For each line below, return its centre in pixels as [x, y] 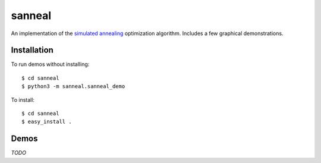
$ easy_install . [47, 122]
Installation [32, 50]
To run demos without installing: [50, 64]
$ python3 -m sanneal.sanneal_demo [73, 87]
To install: [23, 100]
